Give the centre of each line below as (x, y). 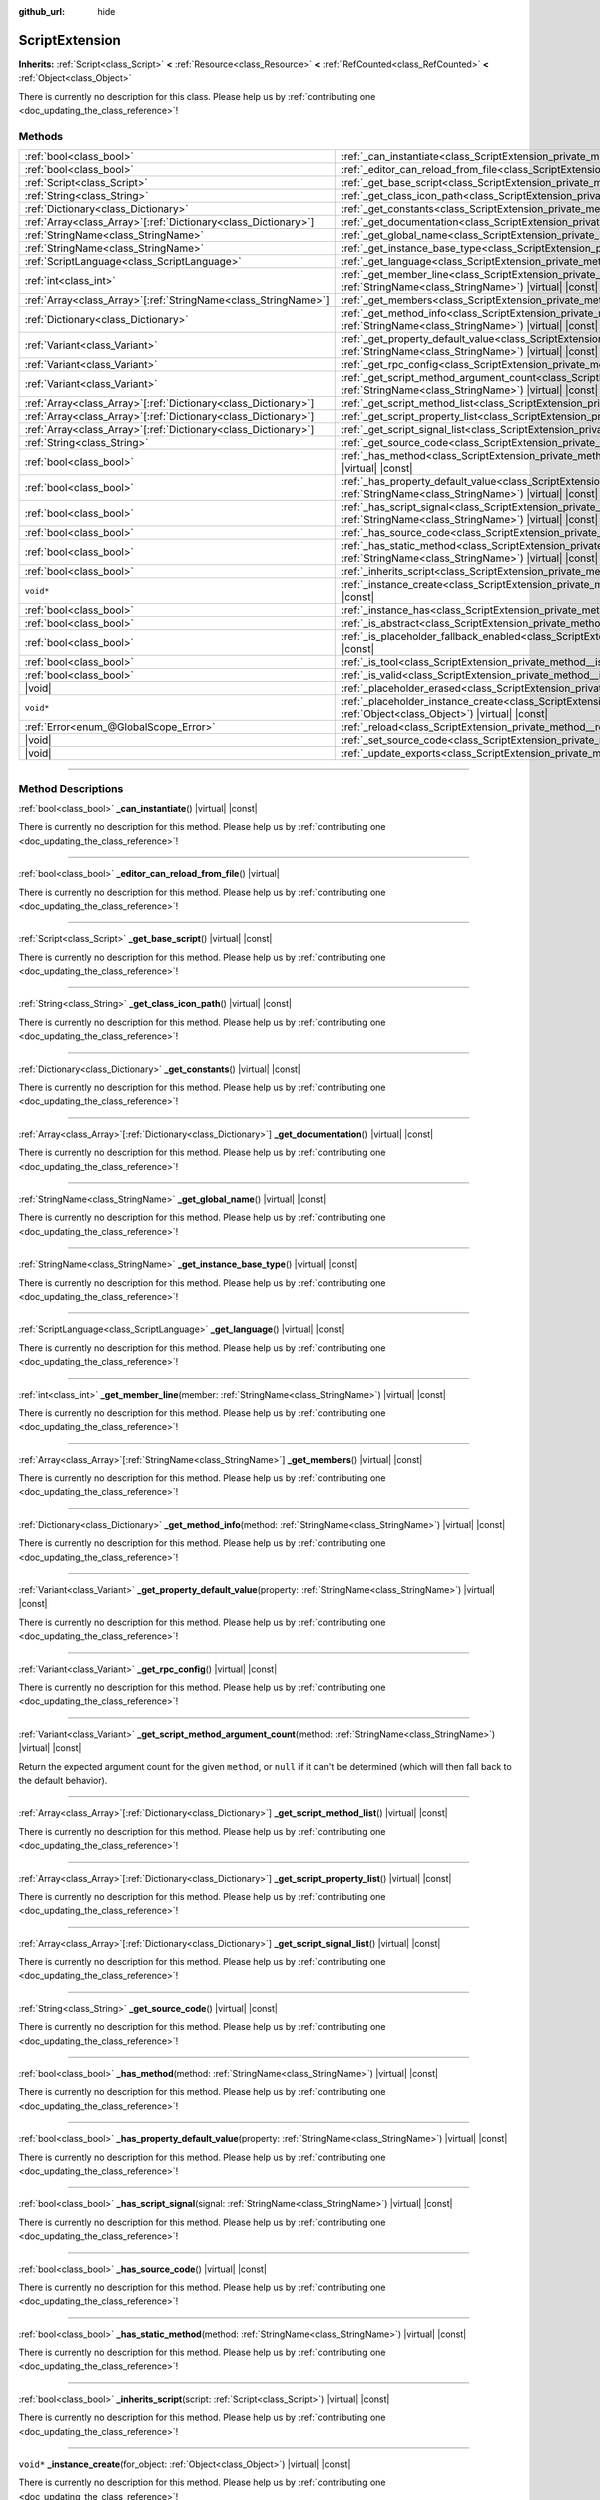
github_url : (41, 11)
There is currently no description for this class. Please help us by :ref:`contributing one (197, 96)
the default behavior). (63, 1780)
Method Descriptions (71, 788)
